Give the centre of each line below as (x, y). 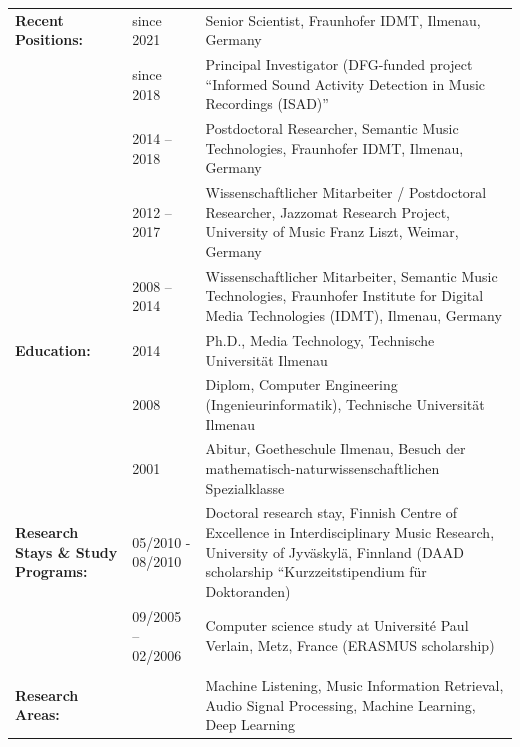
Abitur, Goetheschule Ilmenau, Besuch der (335, 448)
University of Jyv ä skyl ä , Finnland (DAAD (335, 551)
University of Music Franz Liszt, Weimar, (332, 231)
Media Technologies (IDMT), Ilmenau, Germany (353, 315)
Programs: (51, 571)
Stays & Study (66, 551)
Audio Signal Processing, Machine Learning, (340, 704)
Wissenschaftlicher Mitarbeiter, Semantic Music (351, 275)
